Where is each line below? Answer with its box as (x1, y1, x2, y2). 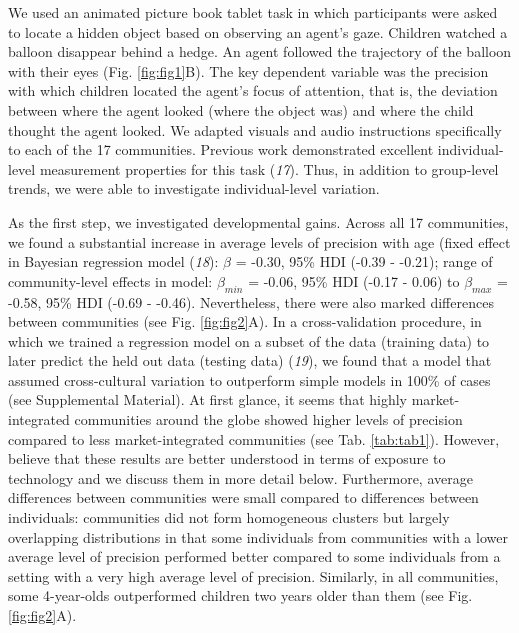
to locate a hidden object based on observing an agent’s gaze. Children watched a (8, 21, 508, 42)
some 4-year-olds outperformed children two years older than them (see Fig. (8, 585, 473, 606)
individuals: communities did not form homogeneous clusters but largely (8, 507, 450, 528)
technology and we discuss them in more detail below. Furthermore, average (8, 467, 473, 488)
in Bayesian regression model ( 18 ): (8, 251, 219, 272)
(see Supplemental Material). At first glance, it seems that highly (8, 389, 407, 410)
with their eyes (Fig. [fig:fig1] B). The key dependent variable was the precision (8, 60, 489, 81)
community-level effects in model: (8, 270, 213, 291)
